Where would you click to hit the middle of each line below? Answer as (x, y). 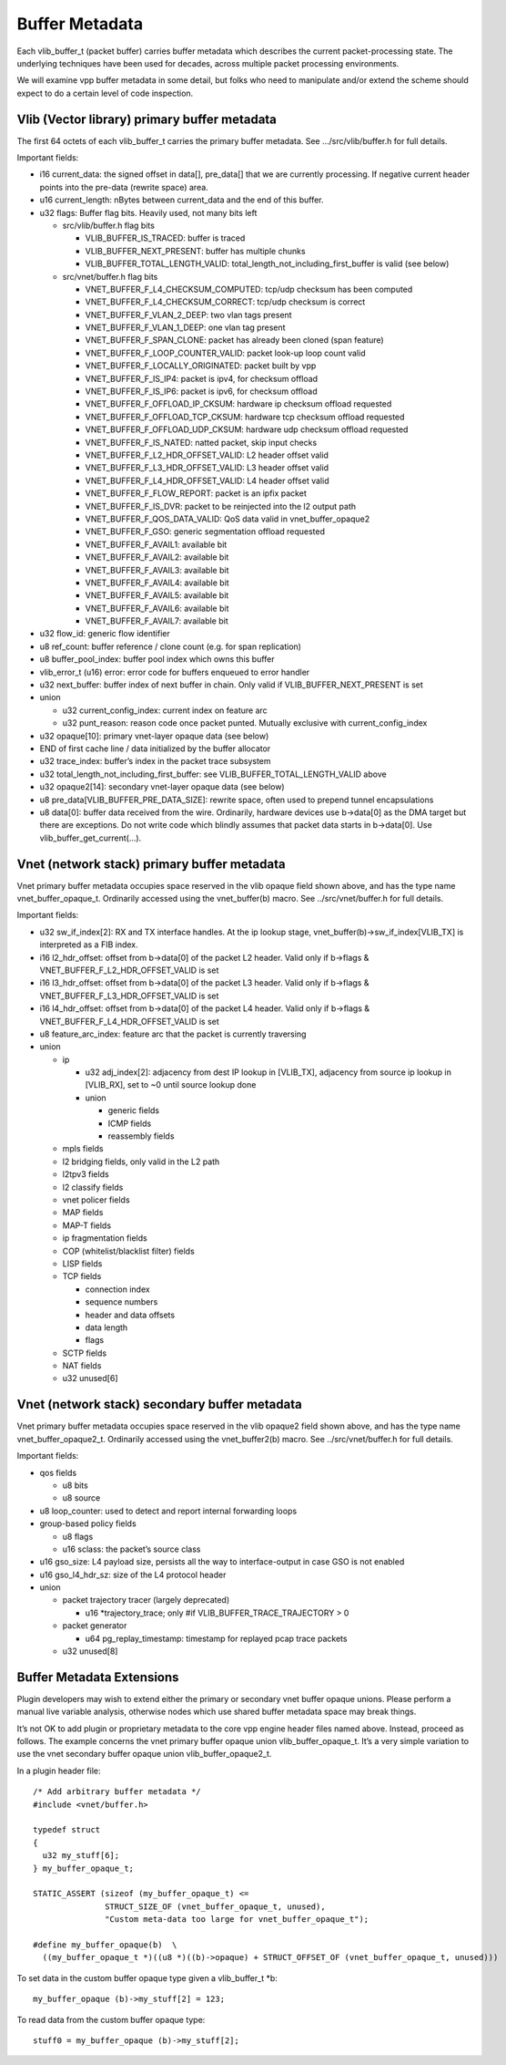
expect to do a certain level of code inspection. (105, 93)
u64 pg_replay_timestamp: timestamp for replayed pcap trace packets (216, 1638)
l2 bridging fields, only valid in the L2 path (141, 1162)
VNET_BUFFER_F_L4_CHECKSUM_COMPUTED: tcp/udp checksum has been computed (249, 289)
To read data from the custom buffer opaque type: (111, 2019)
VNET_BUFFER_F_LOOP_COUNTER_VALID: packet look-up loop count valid (225, 353)
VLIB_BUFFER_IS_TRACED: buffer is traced (165, 238)
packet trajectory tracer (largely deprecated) (146, 1600)
